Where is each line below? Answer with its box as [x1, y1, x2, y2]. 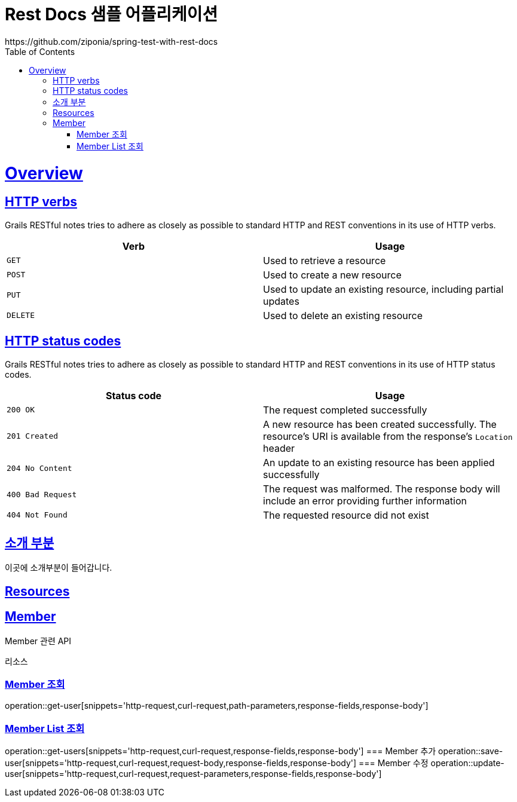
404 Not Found [7, 510, 68, 520]
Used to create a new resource [263, 268, 402, 281]
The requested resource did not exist [263, 509, 429, 521]
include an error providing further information [263, 494, 467, 507]
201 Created [7, 431, 59, 441]
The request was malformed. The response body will [263, 482, 500, 495]
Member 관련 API [5, 635, 72, 646]
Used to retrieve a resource [263, 254, 386, 267]
